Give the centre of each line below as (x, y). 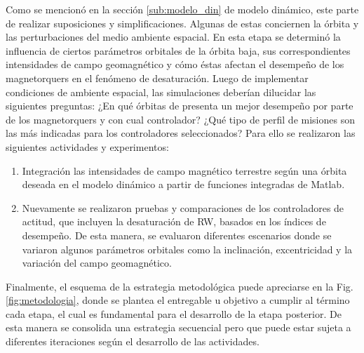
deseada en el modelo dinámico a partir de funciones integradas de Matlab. (183, 184)
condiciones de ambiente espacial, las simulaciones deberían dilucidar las (161, 92)
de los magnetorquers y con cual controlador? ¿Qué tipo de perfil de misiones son (180, 119)
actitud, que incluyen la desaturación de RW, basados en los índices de (174, 221)
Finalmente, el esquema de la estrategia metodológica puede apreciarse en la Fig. (180, 286)
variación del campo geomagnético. (97, 263)
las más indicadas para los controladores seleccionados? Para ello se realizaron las (181, 133)
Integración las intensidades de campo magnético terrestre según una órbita (184, 170)
